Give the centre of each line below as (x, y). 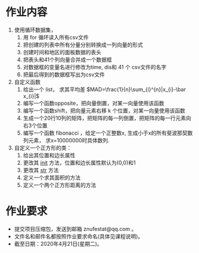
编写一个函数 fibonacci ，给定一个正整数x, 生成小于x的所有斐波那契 (105, 133)
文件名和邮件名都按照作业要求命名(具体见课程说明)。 (79, 236)
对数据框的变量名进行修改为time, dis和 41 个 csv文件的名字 (95, 67)
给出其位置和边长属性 (49, 155)
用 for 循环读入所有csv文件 (56, 37)
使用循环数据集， (35, 30)
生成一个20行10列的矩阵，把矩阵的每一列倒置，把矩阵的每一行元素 (105, 118)
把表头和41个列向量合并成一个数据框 (67, 60)
